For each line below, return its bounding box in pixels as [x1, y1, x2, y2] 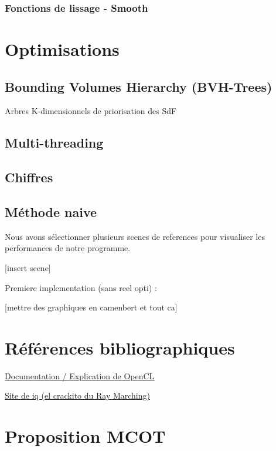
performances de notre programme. [5, 242, 131, 254]
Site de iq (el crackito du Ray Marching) [5, 389, 150, 402]
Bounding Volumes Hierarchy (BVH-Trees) [5, 77, 272, 95]
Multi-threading [5, 133, 104, 152]
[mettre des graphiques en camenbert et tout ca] [5, 301, 178, 313]
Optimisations [5, 37, 120, 61]
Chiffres [5, 168, 53, 186]
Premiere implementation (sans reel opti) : [5, 281, 157, 293]
